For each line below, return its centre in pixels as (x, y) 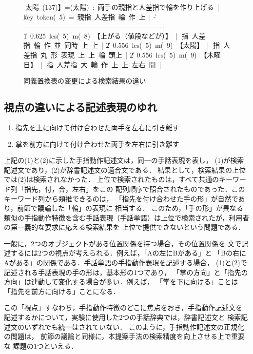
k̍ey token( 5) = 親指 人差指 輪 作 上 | (87, 16)
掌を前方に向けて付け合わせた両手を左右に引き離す (97, 144)
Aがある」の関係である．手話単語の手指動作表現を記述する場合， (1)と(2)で (126, 263)
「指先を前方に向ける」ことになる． (62, 291)
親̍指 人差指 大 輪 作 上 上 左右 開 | (103, 64)
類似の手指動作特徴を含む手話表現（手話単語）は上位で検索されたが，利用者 (127, 217)
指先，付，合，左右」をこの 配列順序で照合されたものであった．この (135, 188)
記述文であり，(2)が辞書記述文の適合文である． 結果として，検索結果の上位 (125, 169)
